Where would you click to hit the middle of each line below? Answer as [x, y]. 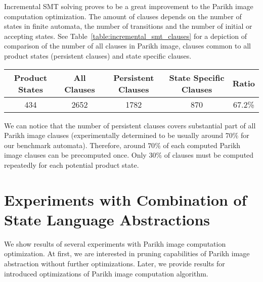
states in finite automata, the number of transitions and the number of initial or [128, 26]
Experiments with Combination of [125, 199]
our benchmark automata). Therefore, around [75, 145]
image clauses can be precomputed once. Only [75, 155]
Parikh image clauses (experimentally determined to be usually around [114, 135]
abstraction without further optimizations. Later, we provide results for [115, 264]
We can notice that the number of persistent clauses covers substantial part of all [130, 125]
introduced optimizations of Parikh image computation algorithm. [106, 273]
